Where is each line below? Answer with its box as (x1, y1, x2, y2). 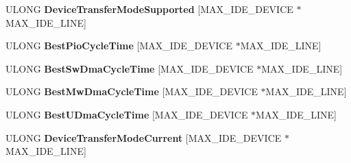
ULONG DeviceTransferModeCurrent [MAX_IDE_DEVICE (5, 130, 282, 145)
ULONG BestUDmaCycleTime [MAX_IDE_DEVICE (5, 107, 248, 121)
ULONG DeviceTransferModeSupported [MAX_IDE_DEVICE (5, 2, 293, 16)
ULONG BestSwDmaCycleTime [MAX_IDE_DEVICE (5, 61, 254, 75)
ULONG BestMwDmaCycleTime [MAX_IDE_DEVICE (5, 84, 258, 99)
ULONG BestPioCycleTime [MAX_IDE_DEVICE (5, 38, 232, 53)
